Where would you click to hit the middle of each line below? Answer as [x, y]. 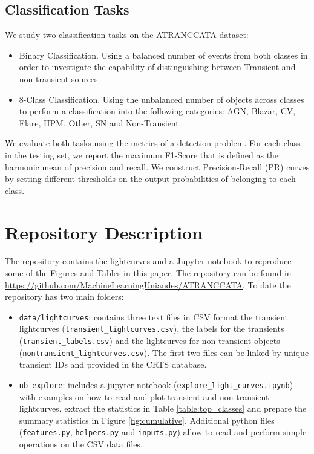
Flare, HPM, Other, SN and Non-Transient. [100, 122]
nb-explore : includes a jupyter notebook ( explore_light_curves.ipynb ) [156, 385]
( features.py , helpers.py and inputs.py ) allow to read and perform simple [163, 432]
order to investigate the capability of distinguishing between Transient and [157, 67]
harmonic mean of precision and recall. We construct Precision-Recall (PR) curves [157, 167]
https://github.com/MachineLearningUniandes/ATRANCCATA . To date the [148, 284]
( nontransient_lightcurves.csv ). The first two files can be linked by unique [164, 352]
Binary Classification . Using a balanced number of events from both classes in [163, 55]
